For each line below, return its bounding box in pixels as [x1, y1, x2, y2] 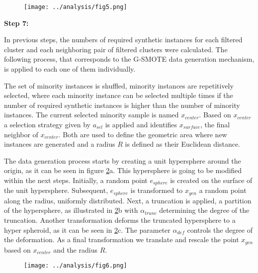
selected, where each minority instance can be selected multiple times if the [4, 90, 233, 100]
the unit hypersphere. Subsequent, [4, 185, 108, 195]
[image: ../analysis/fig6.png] [24, 262, 127, 270]
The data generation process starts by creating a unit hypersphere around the [4, 155, 241, 166]
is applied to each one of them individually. [4, 64, 136, 74]
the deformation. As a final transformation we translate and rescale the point [4, 234, 239, 245]
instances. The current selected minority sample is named [4, 109, 179, 120]
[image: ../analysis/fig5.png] [24, 3, 127, 10]
